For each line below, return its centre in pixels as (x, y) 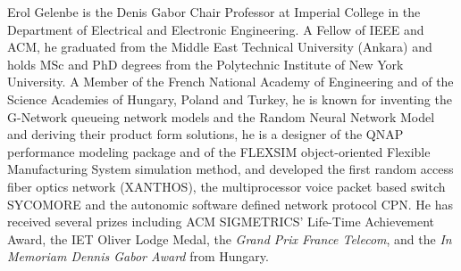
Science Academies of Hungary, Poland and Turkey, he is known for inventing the (230, 99)
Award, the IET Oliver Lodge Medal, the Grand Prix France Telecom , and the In (230, 238)
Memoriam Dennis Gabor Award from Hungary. (138, 256)
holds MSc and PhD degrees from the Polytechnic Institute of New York (205, 64)
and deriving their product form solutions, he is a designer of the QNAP (205, 134)
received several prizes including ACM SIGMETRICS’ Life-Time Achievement (221, 222)
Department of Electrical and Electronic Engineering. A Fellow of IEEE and (216, 29)
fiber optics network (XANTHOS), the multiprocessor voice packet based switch (226, 186)
